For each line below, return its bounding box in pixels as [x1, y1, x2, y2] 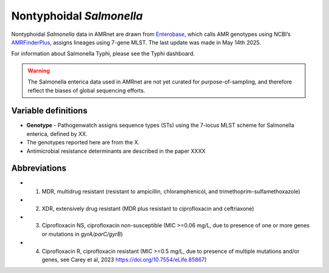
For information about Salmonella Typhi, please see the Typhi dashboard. [11, 50, 195, 57]
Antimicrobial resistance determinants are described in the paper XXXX [26, 147, 206, 155]
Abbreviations [11, 163, 66, 174]
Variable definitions [11, 105, 88, 116]
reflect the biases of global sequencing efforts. [27, 87, 146, 94]
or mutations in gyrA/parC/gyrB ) [41, 230, 123, 238]
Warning [27, 67, 50, 74]
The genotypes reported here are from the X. [26, 139, 140, 146]
